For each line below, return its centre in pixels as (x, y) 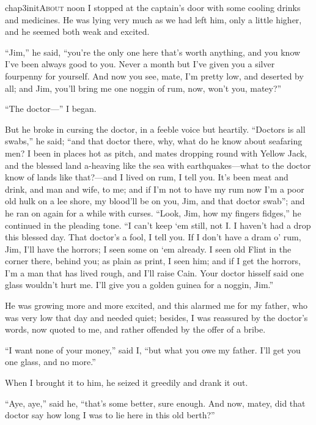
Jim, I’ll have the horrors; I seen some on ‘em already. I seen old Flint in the (148, 249)
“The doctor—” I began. (51, 109)
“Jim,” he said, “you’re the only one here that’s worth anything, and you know (153, 52)
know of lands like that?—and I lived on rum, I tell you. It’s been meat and (147, 177)
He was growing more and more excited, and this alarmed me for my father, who (156, 305)
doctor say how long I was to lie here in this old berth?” (110, 415)
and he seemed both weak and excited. (77, 31)
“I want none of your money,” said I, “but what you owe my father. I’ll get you (153, 349)
